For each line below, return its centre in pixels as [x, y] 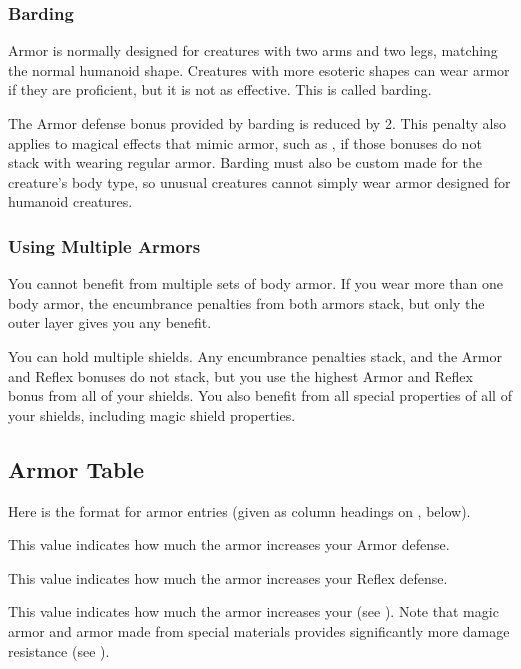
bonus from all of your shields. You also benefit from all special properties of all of [260, 395]
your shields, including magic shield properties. [152, 414]
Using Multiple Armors [104, 245]
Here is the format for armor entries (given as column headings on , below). [239, 510]
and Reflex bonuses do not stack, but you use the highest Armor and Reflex [240, 375]
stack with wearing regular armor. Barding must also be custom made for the [245, 162]
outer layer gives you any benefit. [110, 322]
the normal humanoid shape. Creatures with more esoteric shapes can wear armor [259, 69]
